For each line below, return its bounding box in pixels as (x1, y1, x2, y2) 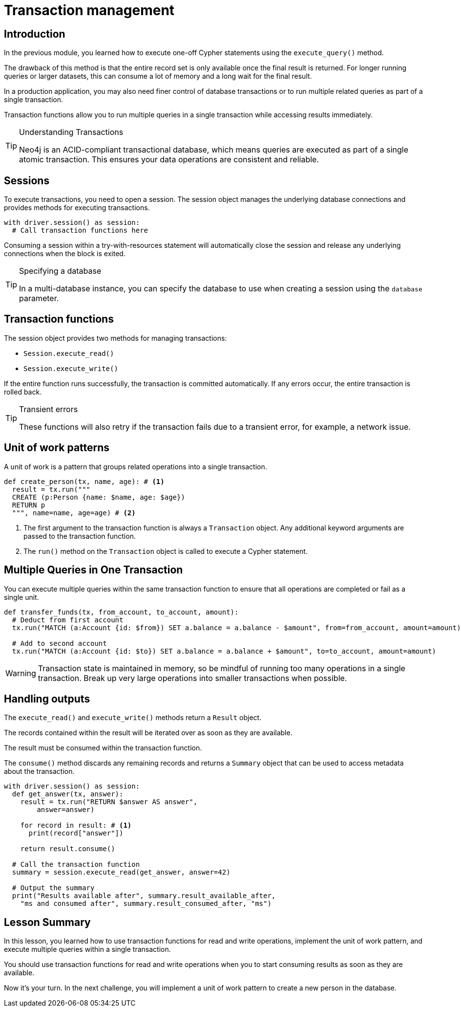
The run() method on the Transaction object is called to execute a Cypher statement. (23, 547, 308, 555)
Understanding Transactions (19, 127, 124, 137)
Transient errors (19, 404, 78, 414)
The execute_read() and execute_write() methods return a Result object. (4, 713, 262, 722)
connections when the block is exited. (4, 249, 126, 258)
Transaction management (4, 2, 175, 19)
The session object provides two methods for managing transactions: (4, 333, 227, 342)
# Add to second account (12, 639, 107, 647)
